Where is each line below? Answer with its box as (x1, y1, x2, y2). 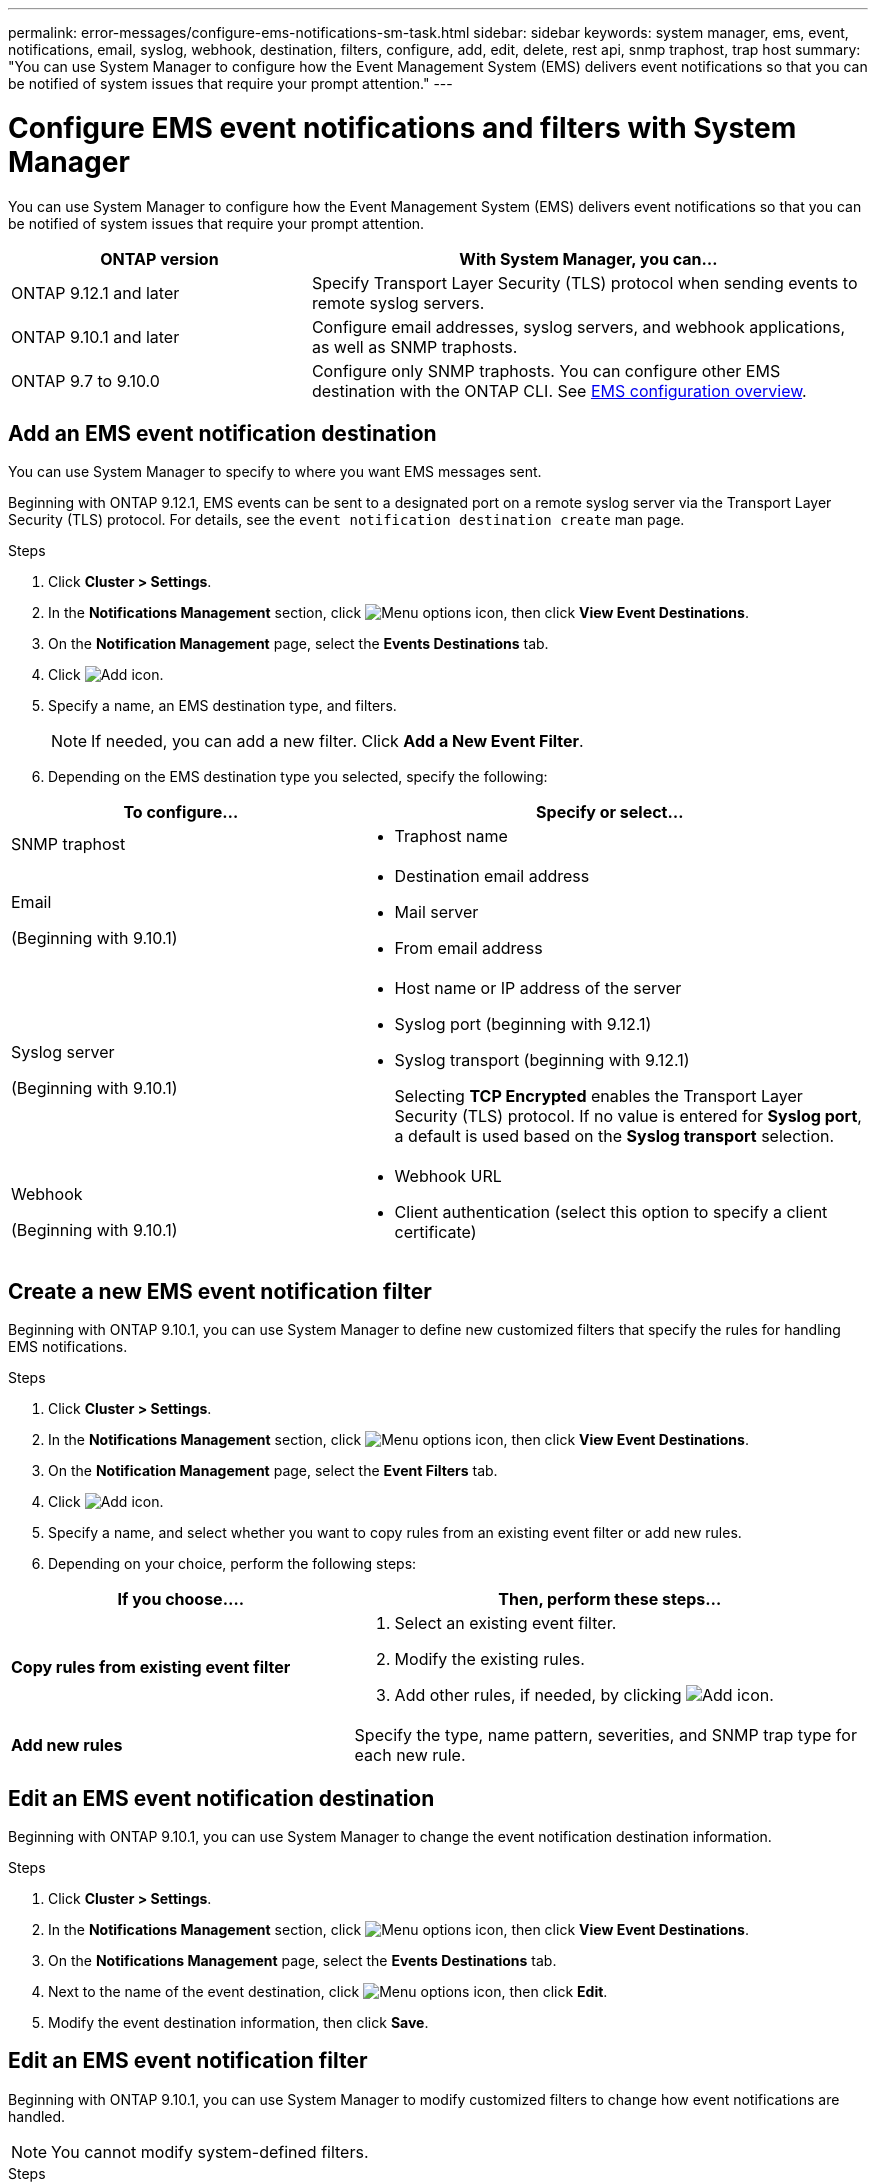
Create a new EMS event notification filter (8, 1278, 432, 1304)
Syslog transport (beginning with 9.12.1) (394, 1050, 690, 1071)
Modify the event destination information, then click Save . (48, 2014, 429, 2032)
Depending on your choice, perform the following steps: (48, 1555, 417, 1573)
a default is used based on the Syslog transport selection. (394, 1126, 835, 1147)
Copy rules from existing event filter (11, 1657, 291, 1678)
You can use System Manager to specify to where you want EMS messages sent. (8, 463, 542, 481)
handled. (8, 2107, 66, 2125)
